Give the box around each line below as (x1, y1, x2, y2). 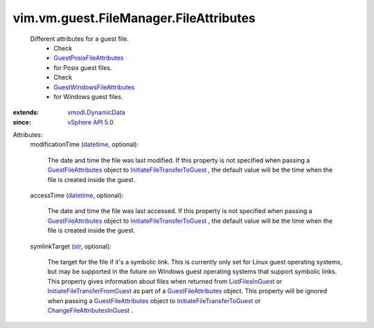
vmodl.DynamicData (67, 108, 125, 117)
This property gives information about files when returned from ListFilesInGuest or (47, 277, 283, 285)
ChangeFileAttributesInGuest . (47, 306, 134, 314)
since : (12, 118, 31, 126)
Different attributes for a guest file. (30, 35, 129, 43)
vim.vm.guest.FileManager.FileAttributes (12, 10, 256, 26)
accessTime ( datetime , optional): (30, 191, 124, 200)
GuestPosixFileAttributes (53, 54, 124, 62)
